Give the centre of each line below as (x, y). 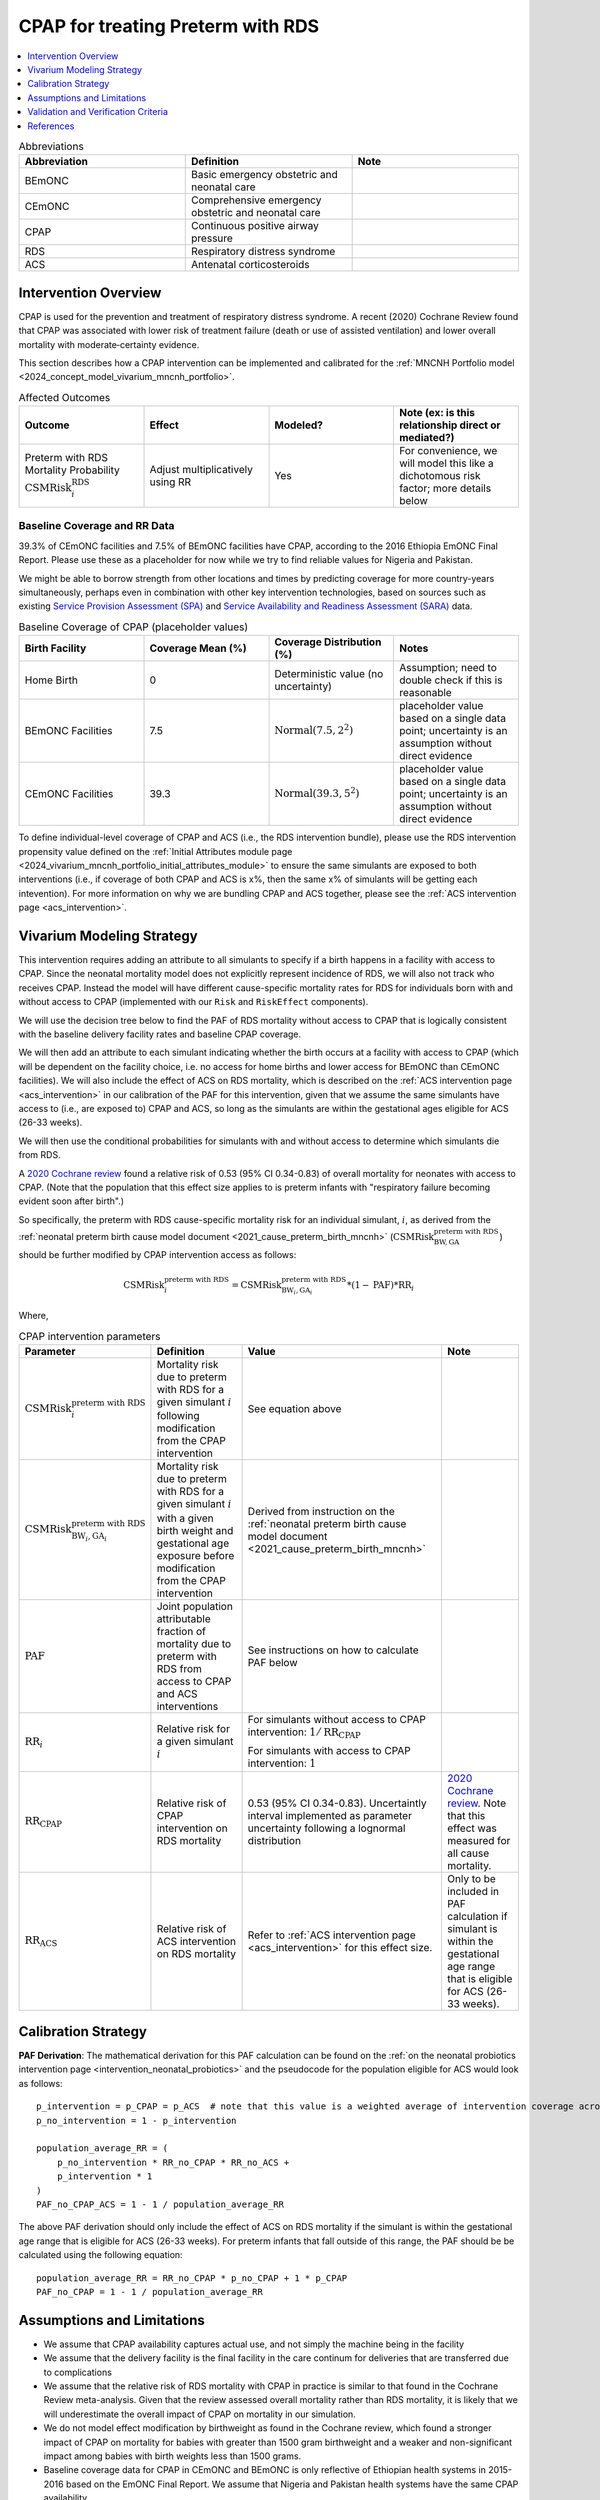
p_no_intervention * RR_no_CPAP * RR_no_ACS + (173, 2162)
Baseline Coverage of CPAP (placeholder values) (133, 627)
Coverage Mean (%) (198, 648)
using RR (170, 482)
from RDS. (39, 1155)
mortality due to (194, 1643)
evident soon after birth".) (71, 1201)
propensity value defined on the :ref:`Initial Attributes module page (155, 851)
